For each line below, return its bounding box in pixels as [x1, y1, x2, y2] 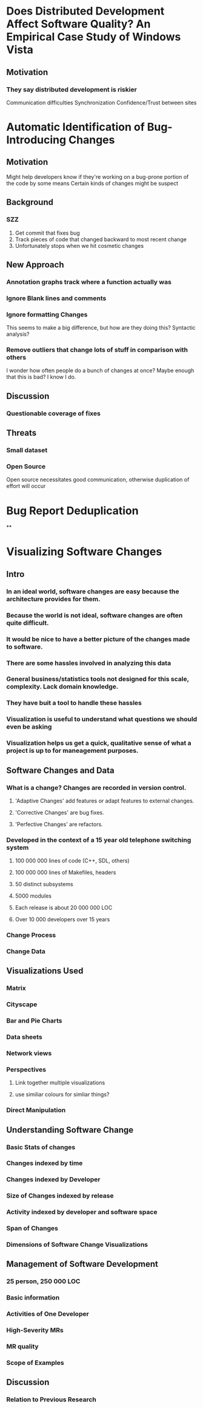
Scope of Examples [6, 1359, 65, 1367]
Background [6, 197, 53, 207]
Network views [6, 1049, 52, 1058]
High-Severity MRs [6, 1326, 64, 1335]
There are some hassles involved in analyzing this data [6, 659, 171, 667]
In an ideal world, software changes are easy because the [6, 587, 180, 595]
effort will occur [6, 482, 46, 490]
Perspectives [6, 1065, 47, 1073]
